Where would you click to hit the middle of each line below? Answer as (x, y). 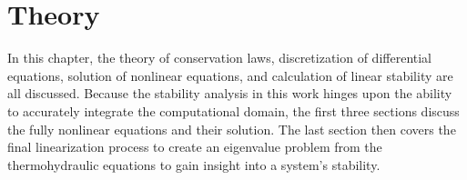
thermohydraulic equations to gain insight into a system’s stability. (194, 164)
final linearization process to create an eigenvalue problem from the (195, 147)
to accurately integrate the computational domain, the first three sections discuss (233, 110)
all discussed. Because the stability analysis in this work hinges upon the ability (230, 93)
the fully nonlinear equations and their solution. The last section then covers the (232, 129)
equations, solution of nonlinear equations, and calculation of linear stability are (230, 75)
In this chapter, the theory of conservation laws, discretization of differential (220, 58)
